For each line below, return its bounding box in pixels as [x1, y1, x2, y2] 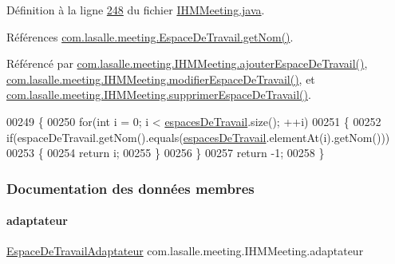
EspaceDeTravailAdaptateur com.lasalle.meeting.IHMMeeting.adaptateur [6, 242, 364, 259]
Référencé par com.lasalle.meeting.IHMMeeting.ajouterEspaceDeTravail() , [6, 55, 368, 72]
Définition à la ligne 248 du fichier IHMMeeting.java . [6, 2, 265, 18]
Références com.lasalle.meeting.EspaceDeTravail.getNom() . [6, 28, 294, 45]
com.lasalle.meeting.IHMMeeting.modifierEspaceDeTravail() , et [6, 70, 315, 87]
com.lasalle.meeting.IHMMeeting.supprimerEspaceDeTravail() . [6, 86, 311, 103]
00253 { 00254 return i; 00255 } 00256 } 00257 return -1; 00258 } [6, 144, 325, 161]
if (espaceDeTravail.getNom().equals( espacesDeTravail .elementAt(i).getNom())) [6, 128, 390, 145]
